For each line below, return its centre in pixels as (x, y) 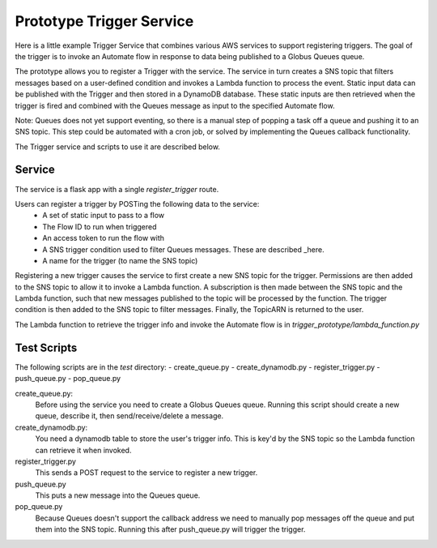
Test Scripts (46, 347)
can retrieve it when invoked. (83, 450)
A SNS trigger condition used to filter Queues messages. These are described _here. (184, 249)
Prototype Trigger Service (104, 21)
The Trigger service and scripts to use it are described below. (117, 147)
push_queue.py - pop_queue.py (68, 379)
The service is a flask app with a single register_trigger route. (117, 189)
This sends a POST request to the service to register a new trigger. (146, 473)
